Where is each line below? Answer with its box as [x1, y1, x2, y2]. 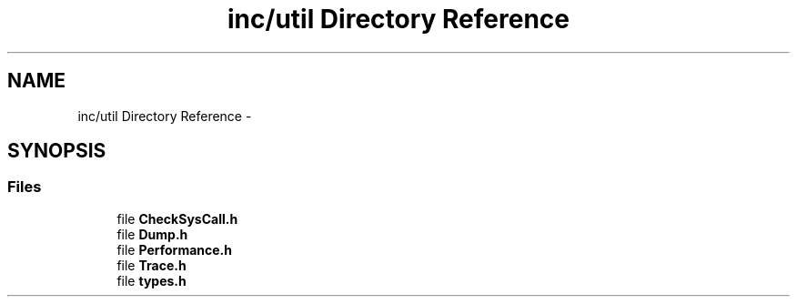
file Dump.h [116, 226, 188, 242]
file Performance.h [116, 241, 232, 258]
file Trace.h [116, 257, 187, 273]
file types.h [116, 272, 187, 289]
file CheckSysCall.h [116, 210, 238, 227]
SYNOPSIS [7, 139, 106, 163]
